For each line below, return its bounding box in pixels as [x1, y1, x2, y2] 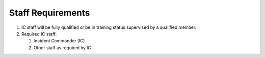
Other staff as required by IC [33, 44, 92, 51]
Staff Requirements [9, 7, 90, 18]
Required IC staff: [21, 31, 57, 37]
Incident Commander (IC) [33, 38, 85, 44]
